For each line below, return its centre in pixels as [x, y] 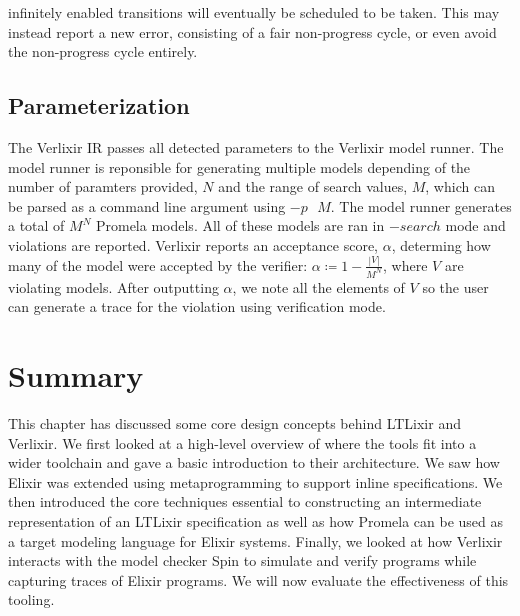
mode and [475, 225]
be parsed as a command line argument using [147, 205]
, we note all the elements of [318, 286]
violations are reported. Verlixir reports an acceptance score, [193, 244]
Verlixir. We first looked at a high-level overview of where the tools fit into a [242, 442]
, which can [460, 186]
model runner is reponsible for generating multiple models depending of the [239, 166]
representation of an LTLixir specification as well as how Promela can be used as [256, 521]
